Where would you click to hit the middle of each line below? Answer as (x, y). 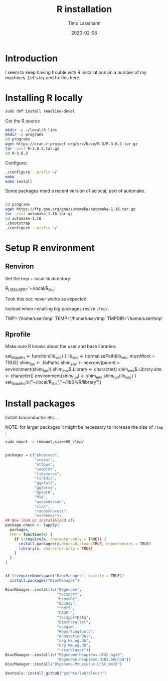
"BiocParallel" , (74, 622)
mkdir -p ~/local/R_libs (31, 130)
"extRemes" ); (48, 516)
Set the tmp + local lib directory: (38, 278)
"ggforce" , (46, 488)
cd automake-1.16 (23, 219)
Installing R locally (44, 98)
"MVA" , (41, 497)
